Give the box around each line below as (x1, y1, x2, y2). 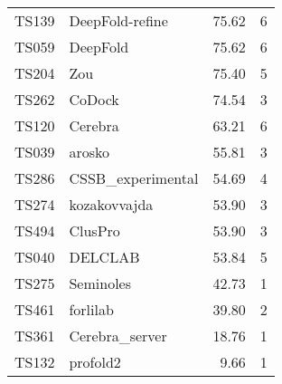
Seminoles (69, 273, 131, 293)
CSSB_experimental (69, 168, 199, 188)
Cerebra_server (69, 325, 167, 346)
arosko (69, 141, 110, 162)
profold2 (69, 351, 121, 372)
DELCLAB (69, 246, 140, 267)
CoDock (69, 89, 119, 110)
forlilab (69, 299, 114, 320)
